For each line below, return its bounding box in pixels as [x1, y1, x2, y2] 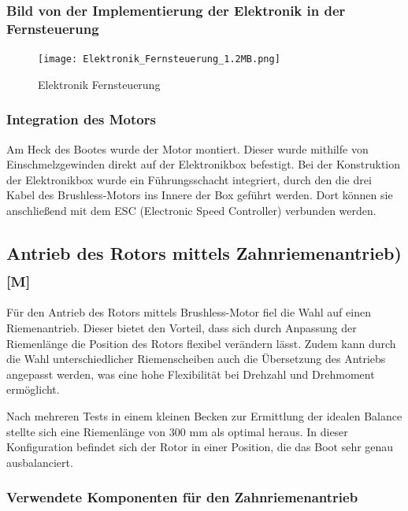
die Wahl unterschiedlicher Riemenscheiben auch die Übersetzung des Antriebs [6, 350, 386, 367]
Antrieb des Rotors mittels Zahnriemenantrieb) [6, 240, 402, 265]
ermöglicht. [6, 381, 60, 398]
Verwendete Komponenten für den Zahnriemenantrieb [6, 487, 358, 507]
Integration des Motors [6, 109, 156, 129]
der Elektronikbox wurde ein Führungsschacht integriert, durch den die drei [6, 171, 372, 187]
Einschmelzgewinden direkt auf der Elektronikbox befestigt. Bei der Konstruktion [6, 156, 401, 172]
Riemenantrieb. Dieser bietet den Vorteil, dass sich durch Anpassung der [6, 320, 357, 336]
